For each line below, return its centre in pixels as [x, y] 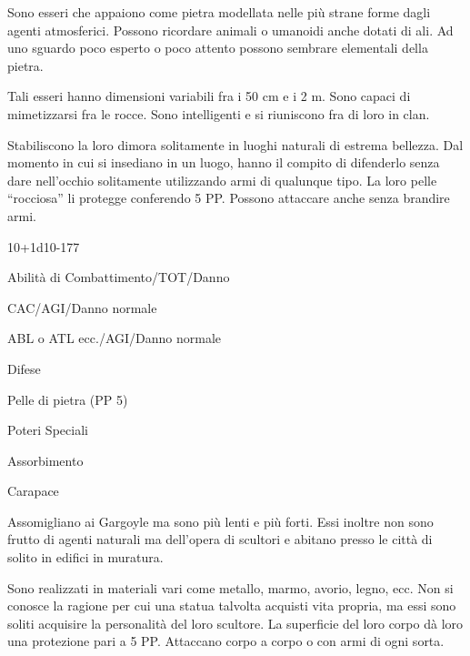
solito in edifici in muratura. [85, 557]
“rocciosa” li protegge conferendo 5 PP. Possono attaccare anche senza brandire [229, 198]
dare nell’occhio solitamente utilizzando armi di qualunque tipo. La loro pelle [222, 180]
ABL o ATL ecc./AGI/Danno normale [115, 338]
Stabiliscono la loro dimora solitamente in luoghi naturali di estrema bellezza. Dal [235, 144]
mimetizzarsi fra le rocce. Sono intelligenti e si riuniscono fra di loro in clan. [219, 113]
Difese [24, 368]
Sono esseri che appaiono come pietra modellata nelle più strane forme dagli [219, 12]
